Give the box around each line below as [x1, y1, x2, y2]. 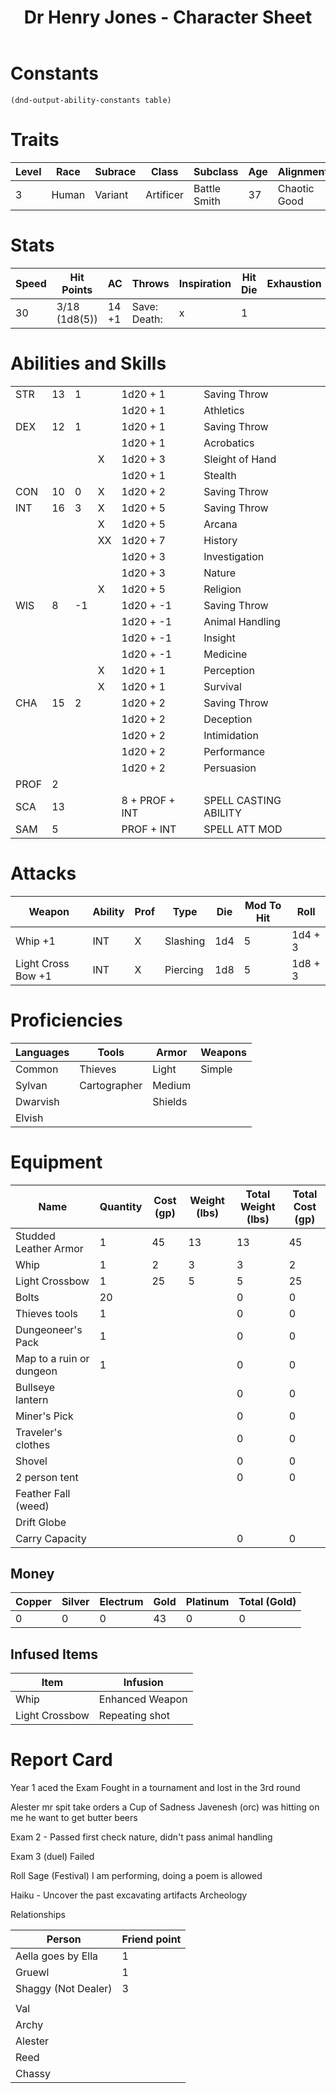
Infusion [123, 1676, 164, 1690]
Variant [94, 187, 129, 201]
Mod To [244, 898, 282, 912]
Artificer [145, 187, 185, 201]
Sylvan [15, 1078, 48, 1092]
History [203, 533, 238, 547]
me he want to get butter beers [10, 1812, 138, 1824]
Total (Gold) [238, 1595, 297, 1609]
